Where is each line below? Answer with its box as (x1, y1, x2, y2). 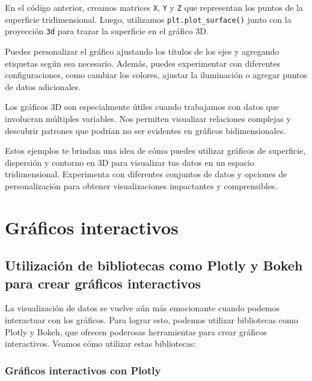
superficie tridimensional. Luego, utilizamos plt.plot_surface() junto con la (5, 13, 292, 25)
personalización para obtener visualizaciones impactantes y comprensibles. (5, 179, 278, 192)
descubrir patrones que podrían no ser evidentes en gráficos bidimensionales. (5, 124, 286, 136)
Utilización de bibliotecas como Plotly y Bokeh (5, 256, 303, 275)
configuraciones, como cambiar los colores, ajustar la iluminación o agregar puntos (5, 69, 308, 81)
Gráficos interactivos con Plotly (5, 362, 161, 377)
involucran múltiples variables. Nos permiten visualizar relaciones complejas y (5, 112, 291, 124)
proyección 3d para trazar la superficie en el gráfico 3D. (5, 25, 209, 37)
